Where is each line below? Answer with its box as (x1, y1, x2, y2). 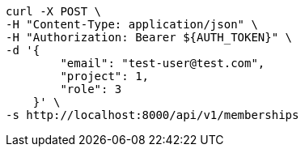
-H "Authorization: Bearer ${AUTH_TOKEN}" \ (6, 31, 293, 44)
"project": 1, (60, 70, 150, 83)
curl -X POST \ (6, 5, 102, 18)
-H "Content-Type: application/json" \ (6, 18, 258, 31)
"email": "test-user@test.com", (60, 57, 265, 70)
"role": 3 (60, 83, 122, 96)
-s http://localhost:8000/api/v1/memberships (6, 108, 299, 121)
